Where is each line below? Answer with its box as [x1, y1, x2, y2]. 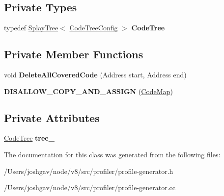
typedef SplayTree [4, 23, 58, 33]
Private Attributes [4, 110, 100, 125]
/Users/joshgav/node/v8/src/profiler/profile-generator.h [4, 166, 173, 176]
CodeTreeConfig [69, 23, 118, 33]
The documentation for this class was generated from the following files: [4, 149, 221, 159]
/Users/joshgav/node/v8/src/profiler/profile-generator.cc [4, 182, 176, 193]
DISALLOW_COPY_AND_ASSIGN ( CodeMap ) [4, 86, 173, 96]
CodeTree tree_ [4, 133, 55, 143]
